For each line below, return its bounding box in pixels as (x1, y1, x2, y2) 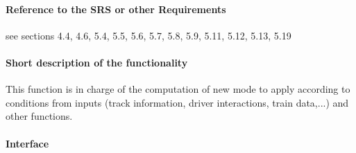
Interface (6, 136, 49, 150)
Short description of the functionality (6, 55, 188, 69)
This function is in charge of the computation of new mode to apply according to (6, 82, 350, 96)
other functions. (6, 109, 73, 123)
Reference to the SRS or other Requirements (6, 1, 226, 16)
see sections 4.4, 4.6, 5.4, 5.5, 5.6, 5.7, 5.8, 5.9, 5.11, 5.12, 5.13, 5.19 (6, 28, 291, 42)
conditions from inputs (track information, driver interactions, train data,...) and (6, 95, 349, 109)
